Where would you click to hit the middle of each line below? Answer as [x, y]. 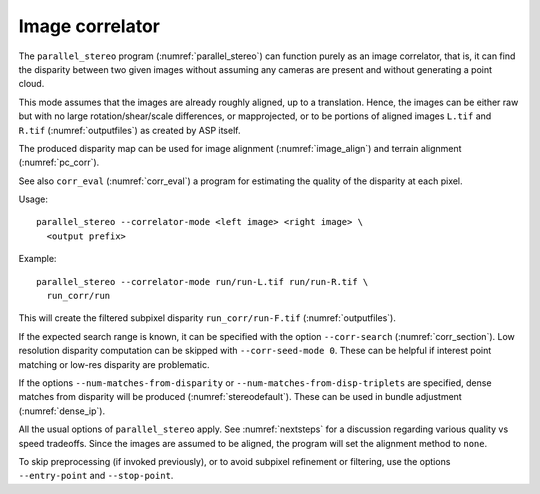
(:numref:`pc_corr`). [59, 162]
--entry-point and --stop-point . [96, 476]
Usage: [33, 199]
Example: [37, 259]
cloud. [31, 84]
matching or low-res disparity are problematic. [114, 364]
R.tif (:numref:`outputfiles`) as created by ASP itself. [129, 130]
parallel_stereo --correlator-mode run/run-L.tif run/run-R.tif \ [202, 281]
